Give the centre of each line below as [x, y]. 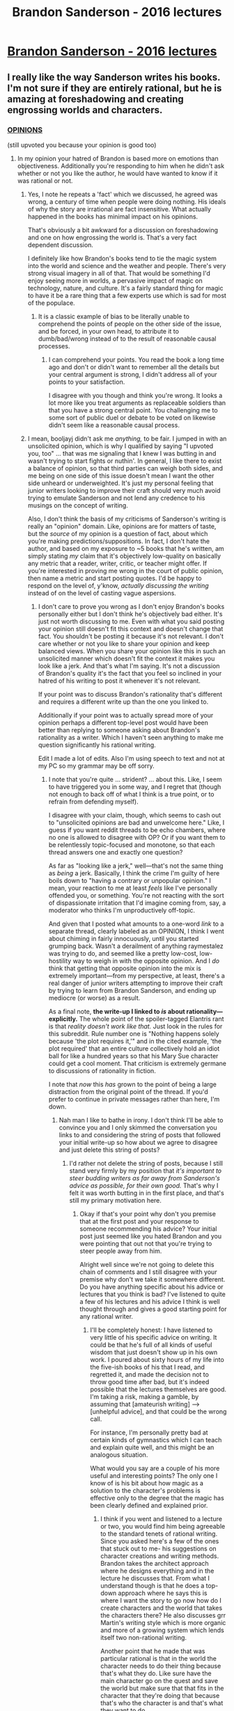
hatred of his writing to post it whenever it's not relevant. [119, 681]
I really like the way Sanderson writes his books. [114, 77]
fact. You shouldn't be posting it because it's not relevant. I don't [131, 636]
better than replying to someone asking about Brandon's [119, 729]
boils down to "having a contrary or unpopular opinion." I [130, 880]
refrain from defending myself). [94, 801]
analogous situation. [119, 1454]
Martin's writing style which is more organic [163, 1622]
